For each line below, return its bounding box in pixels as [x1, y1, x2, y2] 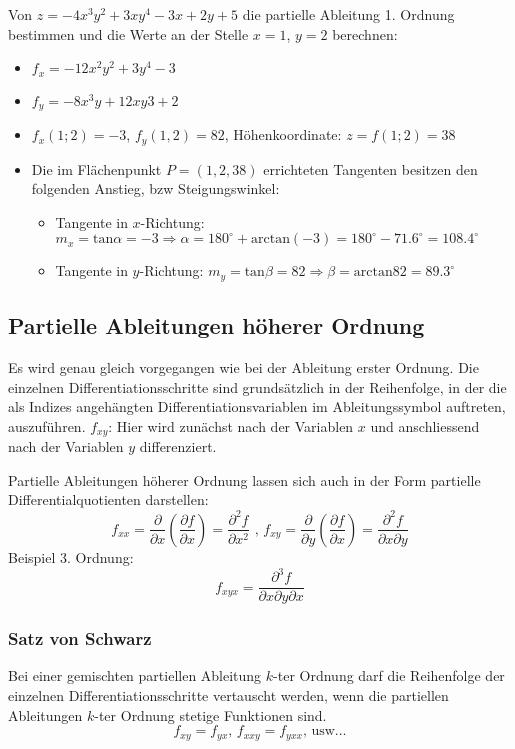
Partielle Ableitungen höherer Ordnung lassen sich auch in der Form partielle [8, 469, 481, 490]
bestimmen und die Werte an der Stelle [8, 23, 249, 44]
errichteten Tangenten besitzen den [263, 158, 478, 179]
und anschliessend [370, 415, 480, 436]
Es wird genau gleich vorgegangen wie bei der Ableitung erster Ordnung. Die [8, 356, 479, 377]
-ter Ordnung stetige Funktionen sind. [94, 704, 327, 725]
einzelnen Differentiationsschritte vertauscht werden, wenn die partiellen [8, 684, 449, 705]
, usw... [302, 724, 347, 739]
